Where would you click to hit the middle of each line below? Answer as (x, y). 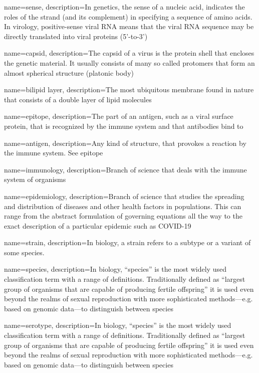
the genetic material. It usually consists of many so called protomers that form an (129, 62)
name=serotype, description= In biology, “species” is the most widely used (118, 325)
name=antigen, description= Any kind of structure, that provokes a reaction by (125, 143)
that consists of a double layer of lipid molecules (78, 99)
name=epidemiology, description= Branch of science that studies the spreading (124, 196)
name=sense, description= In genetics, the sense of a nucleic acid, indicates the (124, 7)
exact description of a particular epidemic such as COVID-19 (98, 225)
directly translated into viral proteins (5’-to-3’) (76, 36)
